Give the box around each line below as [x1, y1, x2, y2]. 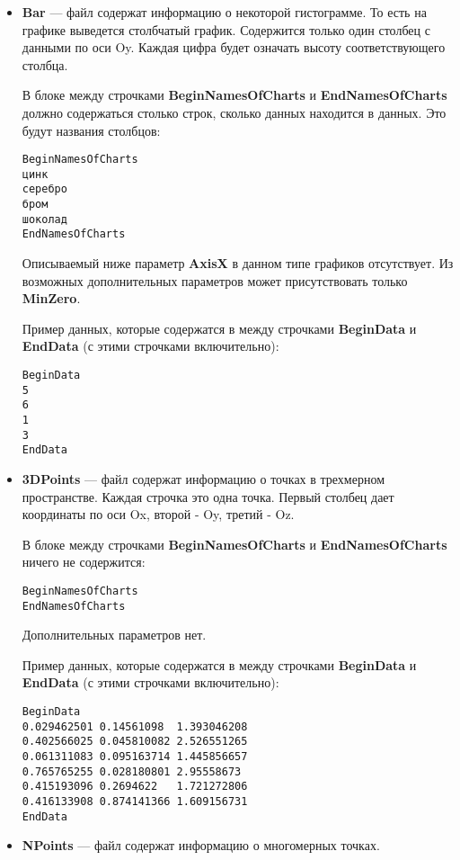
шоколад [22, 212, 67, 226]
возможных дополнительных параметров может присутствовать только [22, 271, 408, 290]
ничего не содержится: [22, 552, 146, 571]
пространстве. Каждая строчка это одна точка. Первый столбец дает [22, 487, 394, 506]
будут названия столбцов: [22, 121, 161, 139]
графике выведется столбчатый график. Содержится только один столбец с [22, 20, 430, 39]
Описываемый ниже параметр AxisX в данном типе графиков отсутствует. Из [22, 254, 454, 273]
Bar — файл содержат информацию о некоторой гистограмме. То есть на [22, 3, 427, 21]
